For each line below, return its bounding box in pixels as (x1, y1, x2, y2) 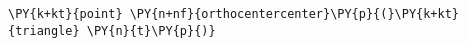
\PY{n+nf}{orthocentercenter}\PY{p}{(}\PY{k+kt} (129, 7, 460, 21)
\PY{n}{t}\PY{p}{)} (86, 23, 216, 38)
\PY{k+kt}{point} (8, 7, 123, 21)
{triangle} (8, 23, 80, 38)
